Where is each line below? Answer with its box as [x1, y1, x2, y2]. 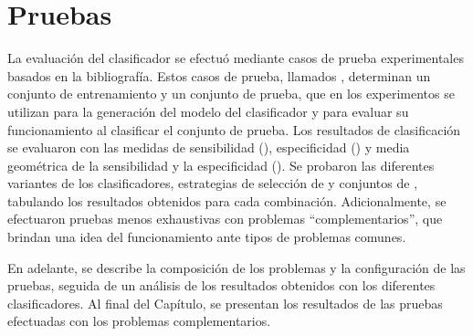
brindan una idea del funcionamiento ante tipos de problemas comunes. [7, 227, 406, 247]
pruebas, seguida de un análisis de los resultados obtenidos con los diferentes [7, 276, 436, 295]
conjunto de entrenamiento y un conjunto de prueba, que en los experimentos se [7, 84, 455, 103]
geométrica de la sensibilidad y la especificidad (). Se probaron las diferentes [7, 155, 435, 174]
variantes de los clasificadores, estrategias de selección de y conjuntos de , [7, 173, 418, 193]
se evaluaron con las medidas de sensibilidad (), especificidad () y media [7, 138, 410, 157]
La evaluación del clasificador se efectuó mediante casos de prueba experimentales [7, 48, 464, 68]
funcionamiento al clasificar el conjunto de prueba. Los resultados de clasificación [7, 120, 461, 139]
